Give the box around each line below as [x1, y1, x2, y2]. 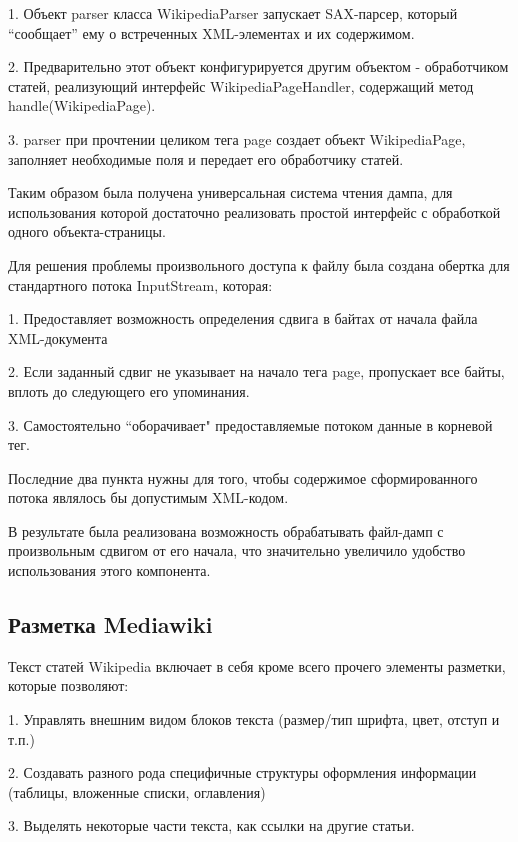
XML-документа [8, 327, 108, 348]
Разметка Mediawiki [8, 609, 213, 640]
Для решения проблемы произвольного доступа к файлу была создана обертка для [8, 254, 510, 275]
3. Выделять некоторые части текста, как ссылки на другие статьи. [8, 815, 415, 836]
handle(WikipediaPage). [8, 95, 156, 116]
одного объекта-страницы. [8, 221, 166, 242]
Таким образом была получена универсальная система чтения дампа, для [8, 182, 453, 203]
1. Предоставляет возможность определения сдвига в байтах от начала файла [8, 308, 478, 329]
